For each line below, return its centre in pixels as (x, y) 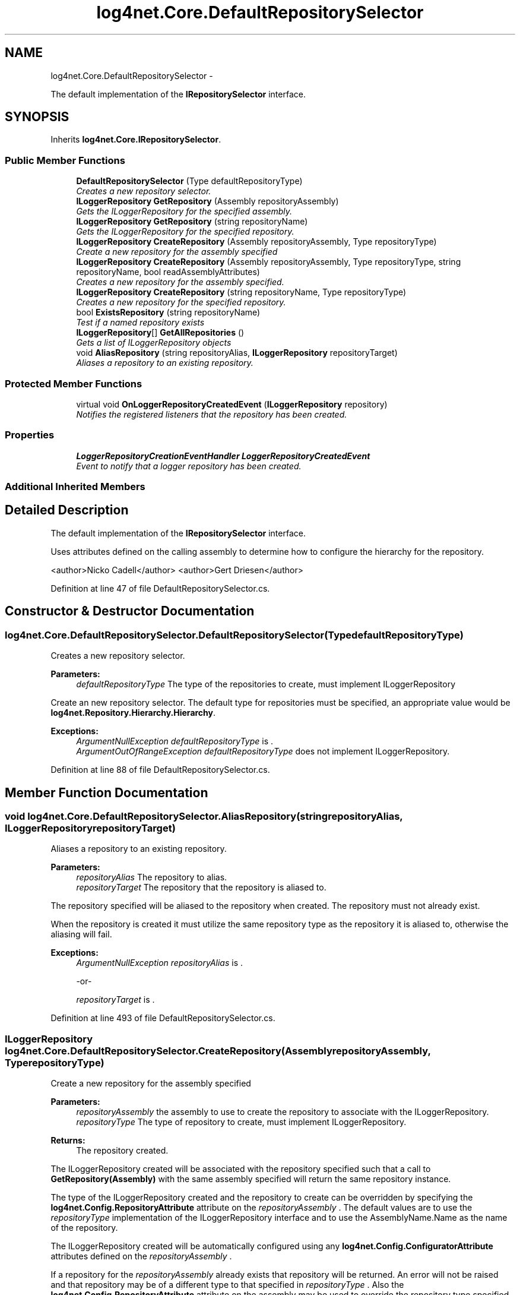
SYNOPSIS (37, 117)
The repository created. (122, 1151)
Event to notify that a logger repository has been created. (189, 466)
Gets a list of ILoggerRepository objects (154, 343)
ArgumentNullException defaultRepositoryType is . (175, 741)
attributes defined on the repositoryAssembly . (141, 1256)
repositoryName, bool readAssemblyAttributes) (168, 272)
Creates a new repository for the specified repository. (181, 302)
